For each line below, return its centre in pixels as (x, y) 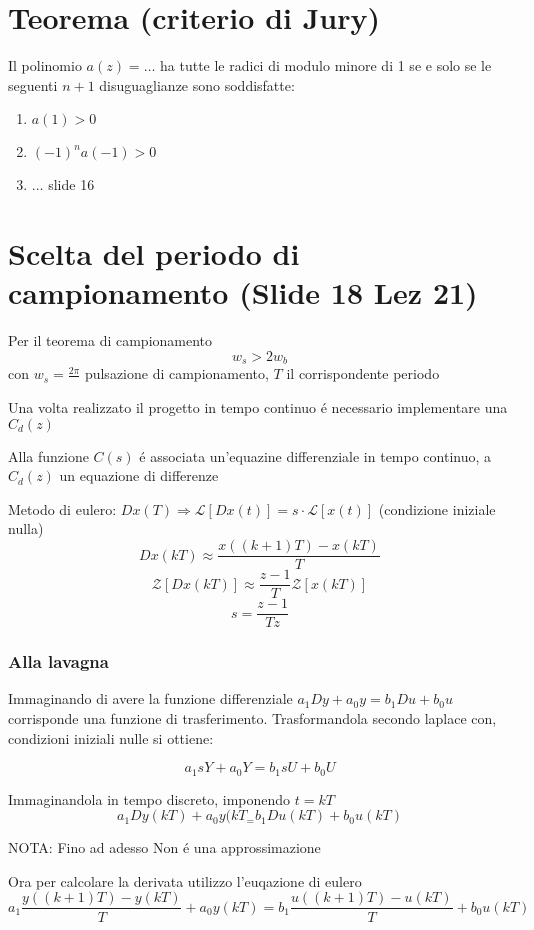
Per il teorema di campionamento (110, 340)
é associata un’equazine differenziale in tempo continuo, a (315, 455)
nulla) (26, 528)
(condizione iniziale (437, 508)
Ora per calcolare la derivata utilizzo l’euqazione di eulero (185, 880)
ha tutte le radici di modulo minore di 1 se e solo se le (326, 65)
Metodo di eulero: (62, 508)
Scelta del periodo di (154, 253)
